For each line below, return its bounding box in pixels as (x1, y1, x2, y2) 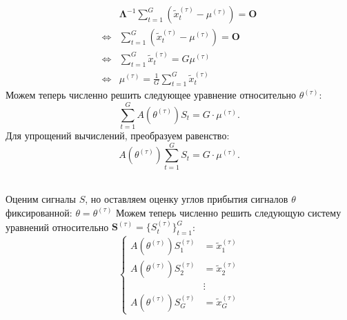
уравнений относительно (6, 219, 109, 234)
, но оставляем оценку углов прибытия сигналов (85, 192, 288, 206)
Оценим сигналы (6, 192, 76, 206)
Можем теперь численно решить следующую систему (116, 205, 341, 219)
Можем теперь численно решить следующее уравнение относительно (6, 88, 297, 102)
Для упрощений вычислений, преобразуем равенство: (6, 128, 230, 143)
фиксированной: (6, 205, 72, 219)
